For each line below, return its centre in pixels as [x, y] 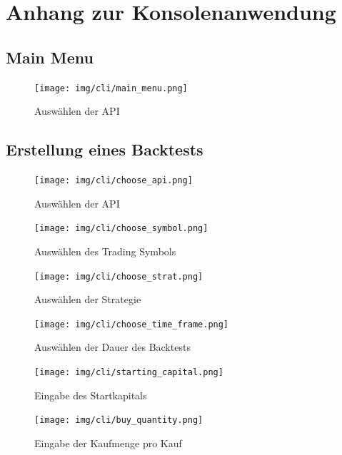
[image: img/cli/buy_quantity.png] [119, 420]
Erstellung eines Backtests [105, 149]
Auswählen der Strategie [88, 299]
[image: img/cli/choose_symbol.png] [121, 229]
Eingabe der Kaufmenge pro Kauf [108, 443]
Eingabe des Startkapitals [91, 395]
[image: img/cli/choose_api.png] [114, 181]
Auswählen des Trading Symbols [105, 251]
